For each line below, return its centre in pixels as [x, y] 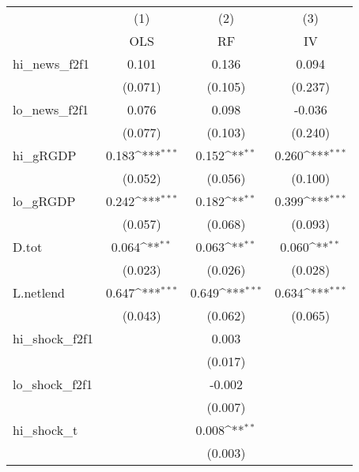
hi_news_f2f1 [51, 64]
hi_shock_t [45, 430]
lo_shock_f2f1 [53, 384]
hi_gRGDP [45, 155]
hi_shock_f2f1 [53, 338]
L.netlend [39, 292]
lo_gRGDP [44, 201]
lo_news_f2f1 [51, 109]
